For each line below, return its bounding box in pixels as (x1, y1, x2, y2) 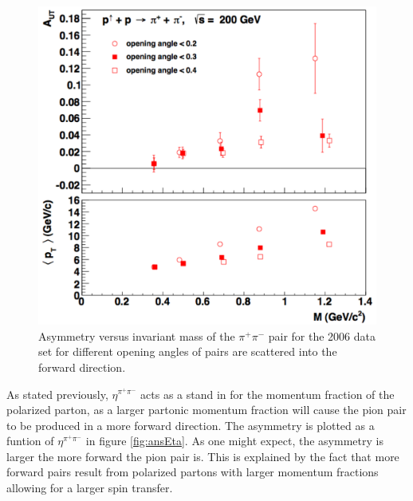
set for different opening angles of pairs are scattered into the (38, 343, 337, 360)
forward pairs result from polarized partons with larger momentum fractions (6, 464, 379, 480)
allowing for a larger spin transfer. (6, 479, 173, 496)
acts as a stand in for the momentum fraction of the (140, 385, 395, 402)
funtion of (6, 432, 54, 449)
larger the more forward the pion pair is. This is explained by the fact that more (6, 448, 399, 464)
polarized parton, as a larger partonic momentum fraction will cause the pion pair (6, 401, 407, 418)
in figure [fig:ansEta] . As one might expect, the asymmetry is (85, 432, 383, 449)
